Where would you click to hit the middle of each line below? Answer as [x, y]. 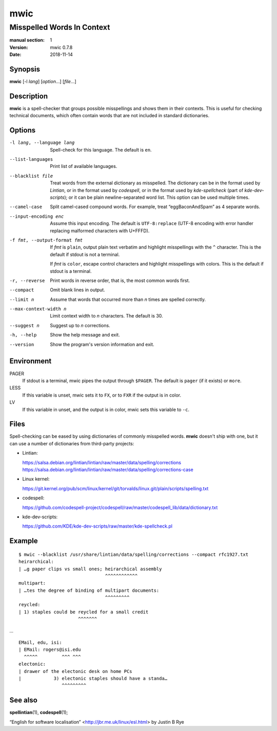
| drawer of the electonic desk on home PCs [76, 671]
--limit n [22, 299]
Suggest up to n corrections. [80, 325]
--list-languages [31, 160]
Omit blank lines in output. [77, 290]
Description [29, 96]
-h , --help [23, 335]
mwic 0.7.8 [61, 47]
